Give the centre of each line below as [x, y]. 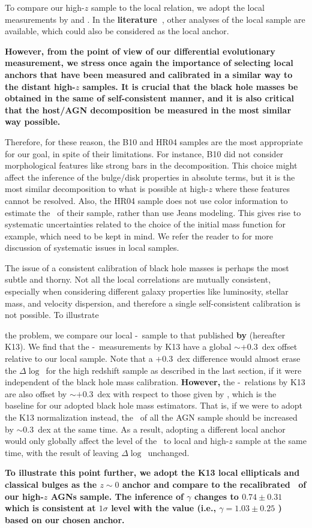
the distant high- [40, 86]
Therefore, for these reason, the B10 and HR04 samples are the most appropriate [154, 141]
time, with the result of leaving [62, 452]
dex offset [280, 346]
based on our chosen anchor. [65, 519]
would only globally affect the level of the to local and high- [117, 441]
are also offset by [36, 393]
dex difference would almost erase [239, 358]
